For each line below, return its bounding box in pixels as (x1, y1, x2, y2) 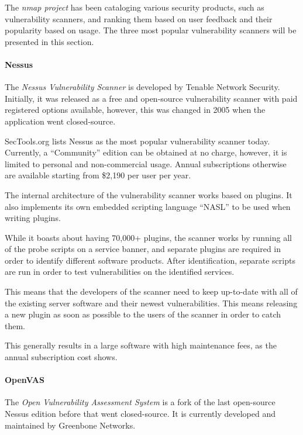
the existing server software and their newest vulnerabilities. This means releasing (5, 296, 298, 309)
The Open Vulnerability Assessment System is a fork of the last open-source (5, 396, 276, 408)
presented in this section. (5, 35, 94, 47)
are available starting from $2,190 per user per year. (5, 169, 191, 181)
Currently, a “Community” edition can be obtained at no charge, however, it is (5, 146, 287, 158)
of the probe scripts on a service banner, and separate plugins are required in (5, 243, 281, 255)
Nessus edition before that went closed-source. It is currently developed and (5, 408, 276, 420)
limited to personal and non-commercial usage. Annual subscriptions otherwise (5, 157, 287, 170)
